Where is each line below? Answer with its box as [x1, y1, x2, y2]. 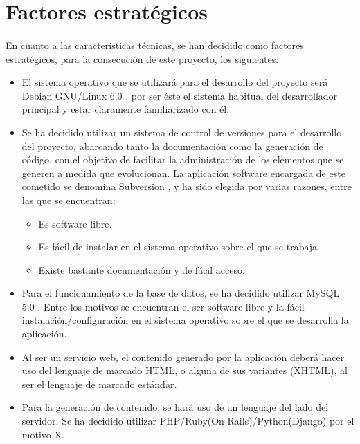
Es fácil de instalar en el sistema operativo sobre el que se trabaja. [38, 239, 320, 254]
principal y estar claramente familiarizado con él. [21, 102, 230, 116]
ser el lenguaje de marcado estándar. [21, 376, 177, 391]
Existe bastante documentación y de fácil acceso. [38, 262, 245, 277]
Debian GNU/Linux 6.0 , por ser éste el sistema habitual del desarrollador [21, 88, 338, 102]
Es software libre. [38, 216, 112, 230]
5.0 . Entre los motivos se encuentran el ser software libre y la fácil [21, 299, 305, 313]
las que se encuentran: [21, 192, 116, 207]
